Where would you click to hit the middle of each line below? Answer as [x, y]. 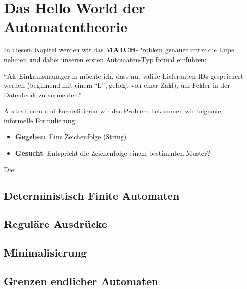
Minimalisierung [46, 252]
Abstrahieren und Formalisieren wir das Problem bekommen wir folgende [113, 111]
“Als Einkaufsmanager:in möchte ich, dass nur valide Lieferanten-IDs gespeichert [124, 75]
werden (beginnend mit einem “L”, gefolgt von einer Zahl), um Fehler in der [117, 85]
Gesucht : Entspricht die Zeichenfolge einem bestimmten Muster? [113, 153]
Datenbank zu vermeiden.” [43, 94]
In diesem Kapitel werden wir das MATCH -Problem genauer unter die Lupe [119, 50]
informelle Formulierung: [40, 120]
